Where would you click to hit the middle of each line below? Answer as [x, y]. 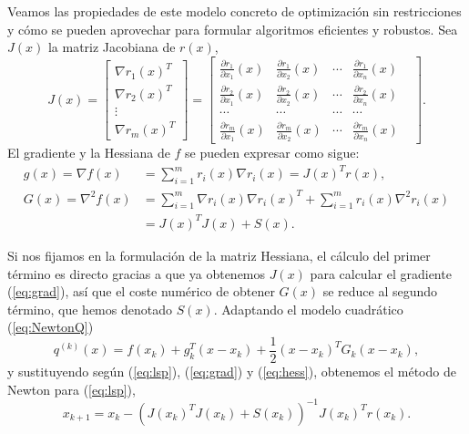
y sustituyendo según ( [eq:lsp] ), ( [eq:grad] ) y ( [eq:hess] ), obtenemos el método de [232, 372]
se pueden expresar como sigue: [272, 153]
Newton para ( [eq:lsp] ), [71, 389]
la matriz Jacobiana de [112, 47]
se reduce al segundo [380, 291]
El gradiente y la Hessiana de [89, 153]
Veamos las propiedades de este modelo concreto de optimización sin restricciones [234, 11]
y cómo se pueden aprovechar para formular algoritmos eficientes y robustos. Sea [233, 29]
